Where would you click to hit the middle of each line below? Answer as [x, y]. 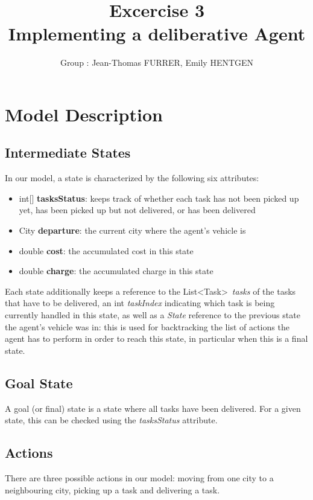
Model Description [84, 114]
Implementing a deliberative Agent [157, 34]
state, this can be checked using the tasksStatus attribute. [111, 420]
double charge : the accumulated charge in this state [116, 271]
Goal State [39, 383]
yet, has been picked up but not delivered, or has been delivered [137, 210]
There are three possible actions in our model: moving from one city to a [139, 478]
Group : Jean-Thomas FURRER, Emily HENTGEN [157, 62]
